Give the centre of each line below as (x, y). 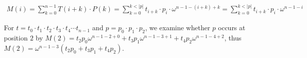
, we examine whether (178, 28)
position (16, 38)
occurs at (232, 28)
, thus (233, 38)
